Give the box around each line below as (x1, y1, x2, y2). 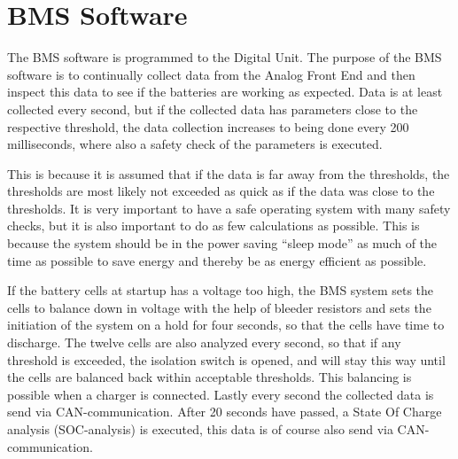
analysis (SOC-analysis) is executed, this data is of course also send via (7, 420, 393, 438)
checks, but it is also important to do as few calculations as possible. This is (7, 216, 420, 235)
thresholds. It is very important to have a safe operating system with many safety (7, 198, 451, 217)
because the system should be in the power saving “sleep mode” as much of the (7, 234, 438, 253)
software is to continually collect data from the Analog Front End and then (7, 65, 415, 83)
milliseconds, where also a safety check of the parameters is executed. (7, 135, 383, 153)
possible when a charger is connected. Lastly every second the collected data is (7, 385, 434, 403)
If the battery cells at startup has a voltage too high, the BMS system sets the (7, 281, 434, 300)
